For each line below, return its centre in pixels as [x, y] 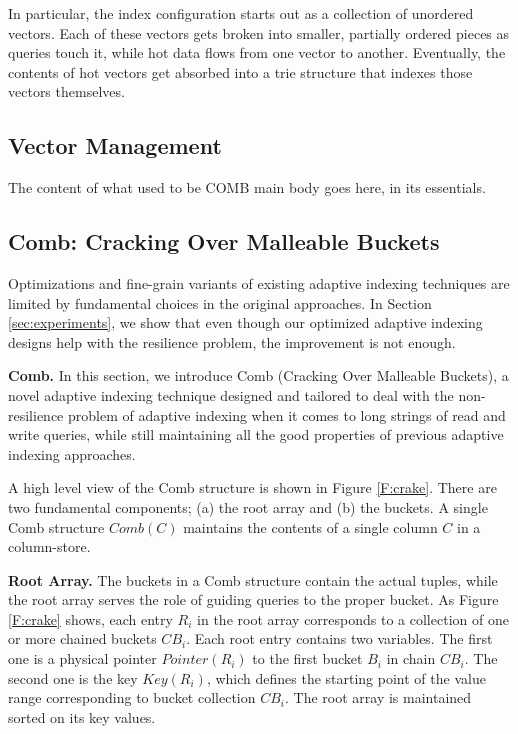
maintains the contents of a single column [310, 526]
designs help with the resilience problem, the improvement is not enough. [232, 341]
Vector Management [115, 145]
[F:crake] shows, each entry [90, 618]
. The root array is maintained [378, 697]
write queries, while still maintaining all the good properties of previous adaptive [256, 434]
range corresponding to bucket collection [132, 697]
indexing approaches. [72, 453]
